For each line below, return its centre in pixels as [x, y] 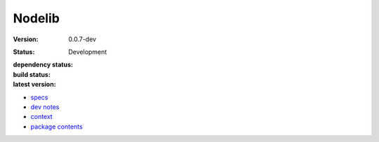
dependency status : [43, 65]
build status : [32, 74]
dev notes [45, 107]
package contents [57, 127]
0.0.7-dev [82, 39]
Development [88, 52]
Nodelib [36, 18]
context [41, 117]
